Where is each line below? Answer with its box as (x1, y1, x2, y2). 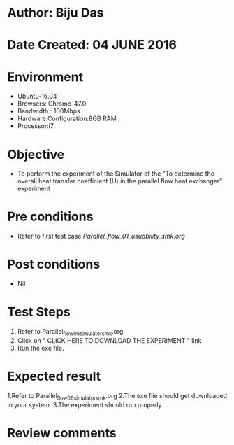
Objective (7, 146, 65, 162)
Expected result (7, 369, 101, 384)
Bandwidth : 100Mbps (17, 107, 80, 115)
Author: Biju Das (7, 5, 104, 21)
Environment (7, 69, 84, 85)
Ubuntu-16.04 (17, 92, 57, 101)
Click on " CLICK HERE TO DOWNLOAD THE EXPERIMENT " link (17, 336, 202, 344)
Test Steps (7, 304, 71, 320)
